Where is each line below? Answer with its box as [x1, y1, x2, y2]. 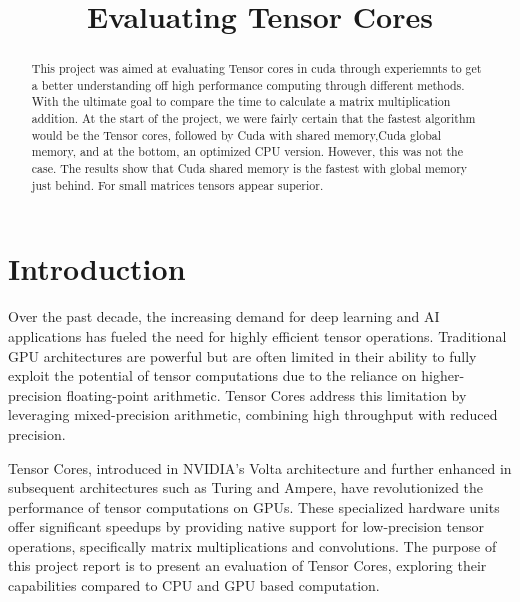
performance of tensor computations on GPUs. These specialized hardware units [8, 496, 500, 517]
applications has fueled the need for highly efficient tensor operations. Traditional [8, 325, 507, 346]
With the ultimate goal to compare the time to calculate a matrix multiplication [31, 93, 451, 110]
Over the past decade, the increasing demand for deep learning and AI [8, 306, 440, 327]
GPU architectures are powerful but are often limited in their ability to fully [8, 345, 477, 366]
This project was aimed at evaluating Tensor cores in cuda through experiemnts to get [31, 60, 482, 77]
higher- [421, 365, 465, 386]
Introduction [8, 248, 186, 289]
